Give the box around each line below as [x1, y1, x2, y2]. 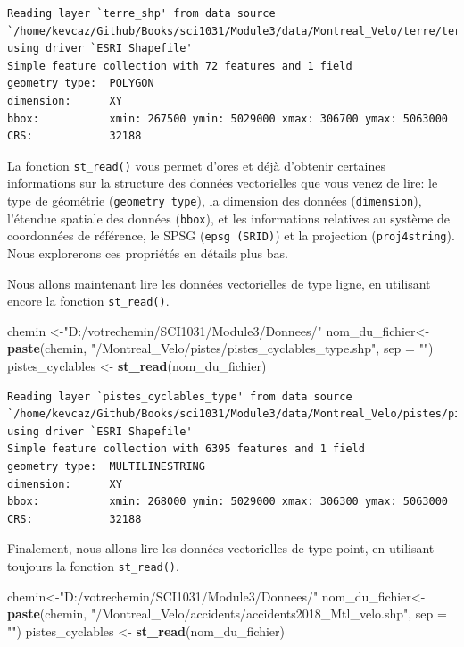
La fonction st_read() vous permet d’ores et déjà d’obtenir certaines [7, 155, 385, 174]
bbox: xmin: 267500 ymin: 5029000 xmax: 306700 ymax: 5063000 [7, 112, 448, 125]
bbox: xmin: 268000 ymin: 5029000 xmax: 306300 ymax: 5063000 [7, 495, 448, 508]
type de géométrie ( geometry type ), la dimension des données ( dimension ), [7, 191, 422, 209]
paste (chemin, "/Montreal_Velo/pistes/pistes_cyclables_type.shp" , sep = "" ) [7, 339, 434, 357]
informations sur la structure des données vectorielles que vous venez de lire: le [7, 173, 438, 192]
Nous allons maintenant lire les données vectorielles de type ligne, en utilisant [7, 273, 431, 292]
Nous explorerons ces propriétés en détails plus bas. [7, 243, 288, 262]
